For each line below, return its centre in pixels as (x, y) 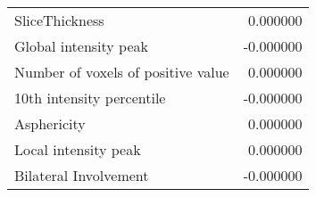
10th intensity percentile (90, 98)
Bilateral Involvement (82, 175)
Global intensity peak (82, 46)
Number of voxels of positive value (122, 72)
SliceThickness (59, 20)
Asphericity (50, 123)
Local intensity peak (78, 149)
